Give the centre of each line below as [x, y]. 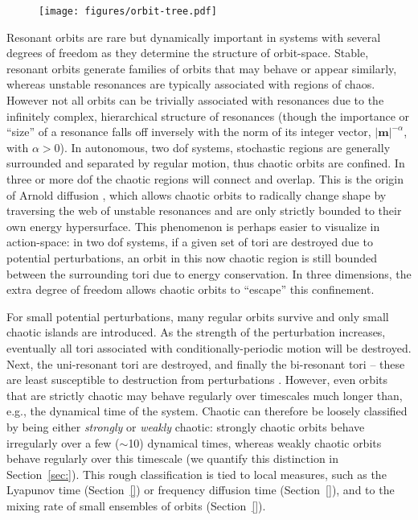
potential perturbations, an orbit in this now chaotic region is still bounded [192, 257]
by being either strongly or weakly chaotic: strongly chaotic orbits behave [186, 426]
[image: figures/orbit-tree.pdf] [128, 11]
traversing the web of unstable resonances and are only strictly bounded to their [204, 210]
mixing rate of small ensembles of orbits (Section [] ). [136, 505]
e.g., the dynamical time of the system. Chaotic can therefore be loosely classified [207, 411]
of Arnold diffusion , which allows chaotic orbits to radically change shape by [197, 194]
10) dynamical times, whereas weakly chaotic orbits [255, 442]
